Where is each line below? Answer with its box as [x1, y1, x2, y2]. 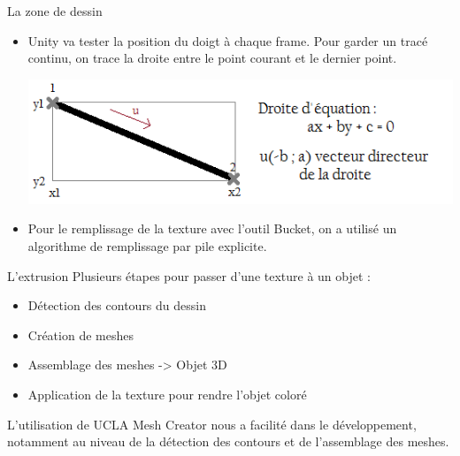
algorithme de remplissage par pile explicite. [27, 237, 267, 255]
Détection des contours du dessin [27, 296, 206, 315]
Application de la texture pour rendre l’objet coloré [27, 385, 307, 403]
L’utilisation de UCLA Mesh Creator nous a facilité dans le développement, [7, 414, 417, 433]
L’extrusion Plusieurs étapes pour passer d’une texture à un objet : [7, 266, 371, 285]
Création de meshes [27, 325, 134, 344]
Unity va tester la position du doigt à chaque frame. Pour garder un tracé [27, 31, 428, 49]
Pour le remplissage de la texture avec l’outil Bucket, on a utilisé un [27, 219, 397, 238]
